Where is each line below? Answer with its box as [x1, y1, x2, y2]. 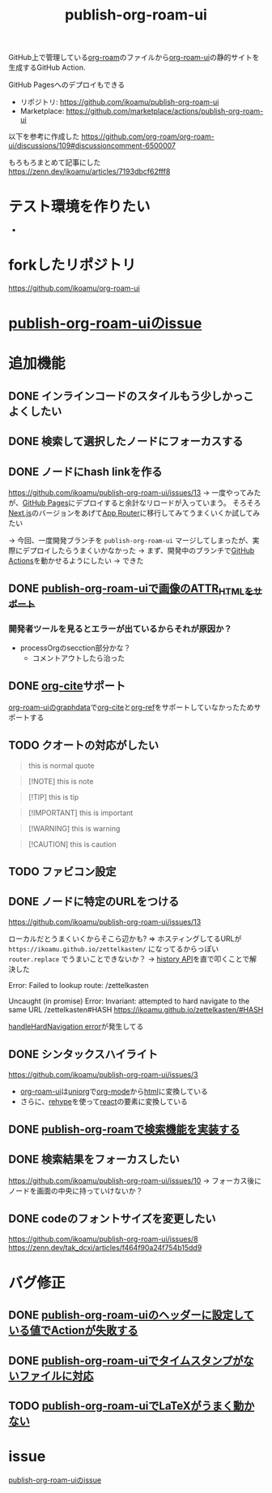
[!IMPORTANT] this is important [28, 808, 134, 818]
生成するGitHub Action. [8, 63, 86, 72]
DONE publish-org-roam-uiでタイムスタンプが [8, 1353, 244, 1367]
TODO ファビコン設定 [8, 865, 117, 878]
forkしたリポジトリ [8, 256, 136, 274]
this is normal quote [28, 761, 95, 770]
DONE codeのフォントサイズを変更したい [8, 1212, 216, 1226]
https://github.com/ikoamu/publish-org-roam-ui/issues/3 [8, 1069, 198, 1079]
